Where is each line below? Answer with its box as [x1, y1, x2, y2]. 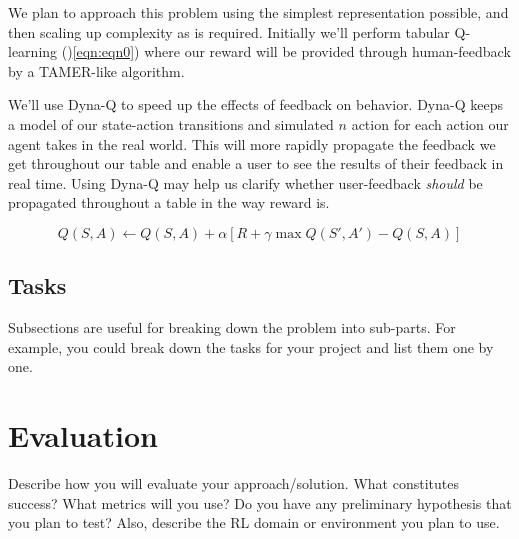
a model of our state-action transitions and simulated [8, 113, 334, 134]
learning [8, 41, 58, 62]
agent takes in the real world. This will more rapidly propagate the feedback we [8, 133, 496, 154]
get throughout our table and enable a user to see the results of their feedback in [8, 153, 504, 174]
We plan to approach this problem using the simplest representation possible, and [8, 2, 509, 22]
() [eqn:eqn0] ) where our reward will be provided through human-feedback [61, 41, 511, 62]
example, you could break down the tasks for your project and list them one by [8, 336, 494, 357]
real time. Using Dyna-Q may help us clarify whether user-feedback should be [8, 172, 483, 193]
